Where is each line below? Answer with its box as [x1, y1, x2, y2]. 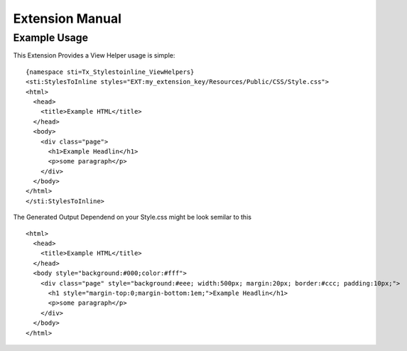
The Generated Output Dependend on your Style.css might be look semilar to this [13, 213, 252, 222]
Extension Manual [13, 11, 122, 26]
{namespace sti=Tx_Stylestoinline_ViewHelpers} [26, 67, 195, 76]
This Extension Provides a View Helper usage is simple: [13, 51, 175, 60]
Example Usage [13, 31, 89, 44]
